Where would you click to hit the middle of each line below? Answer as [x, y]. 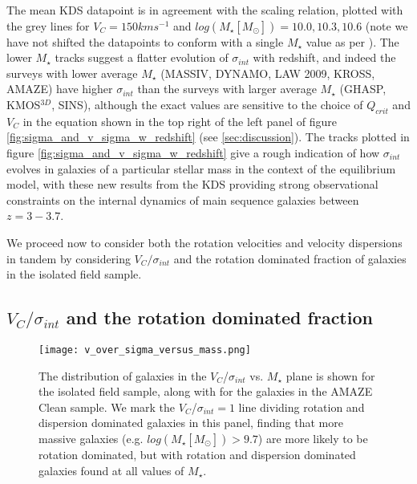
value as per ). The [352, 41]
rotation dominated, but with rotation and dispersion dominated [197, 454]
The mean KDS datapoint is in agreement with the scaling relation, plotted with [205, 10]
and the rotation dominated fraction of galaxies [290, 258]
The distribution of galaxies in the [123, 375]
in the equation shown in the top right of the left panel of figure [180, 121]
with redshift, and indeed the [324, 57]
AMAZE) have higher [60, 89]
